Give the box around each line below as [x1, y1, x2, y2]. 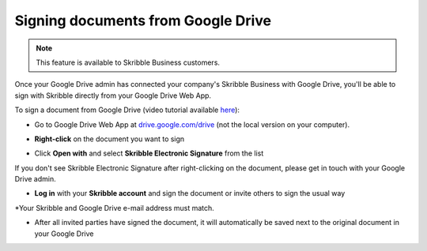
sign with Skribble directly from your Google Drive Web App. [14, 91, 212, 100]
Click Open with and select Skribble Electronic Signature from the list [34, 148, 264, 158]
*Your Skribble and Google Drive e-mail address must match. [14, 203, 215, 212]
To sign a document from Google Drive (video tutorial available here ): [14, 105, 240, 114]
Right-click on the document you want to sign [34, 134, 185, 144]
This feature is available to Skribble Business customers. [36, 58, 221, 67]
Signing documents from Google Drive [14, 12, 272, 29]
